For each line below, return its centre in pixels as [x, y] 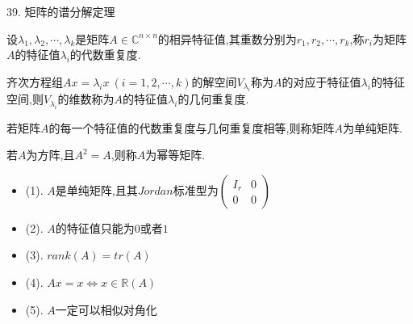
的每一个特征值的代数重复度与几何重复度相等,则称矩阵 [192, 127]
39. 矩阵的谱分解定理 [61, 11]
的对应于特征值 [321, 81]
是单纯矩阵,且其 [96, 189]
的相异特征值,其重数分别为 [227, 38]
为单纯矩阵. [372, 127]
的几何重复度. [213, 99]
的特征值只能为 [95, 227]
